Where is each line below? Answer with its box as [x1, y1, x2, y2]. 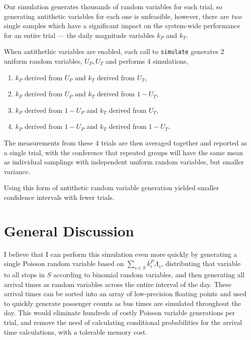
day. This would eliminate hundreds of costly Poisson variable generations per [4, 307, 235, 318]
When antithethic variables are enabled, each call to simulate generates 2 [4, 46, 224, 56]
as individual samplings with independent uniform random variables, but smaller [4, 157, 244, 167]
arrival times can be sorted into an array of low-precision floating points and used [4, 288, 247, 299]
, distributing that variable [161, 258, 241, 268]
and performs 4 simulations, [105, 56, 188, 66]
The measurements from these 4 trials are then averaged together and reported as [4, 138, 247, 147]
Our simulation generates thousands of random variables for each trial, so [4, 1, 222, 11]
